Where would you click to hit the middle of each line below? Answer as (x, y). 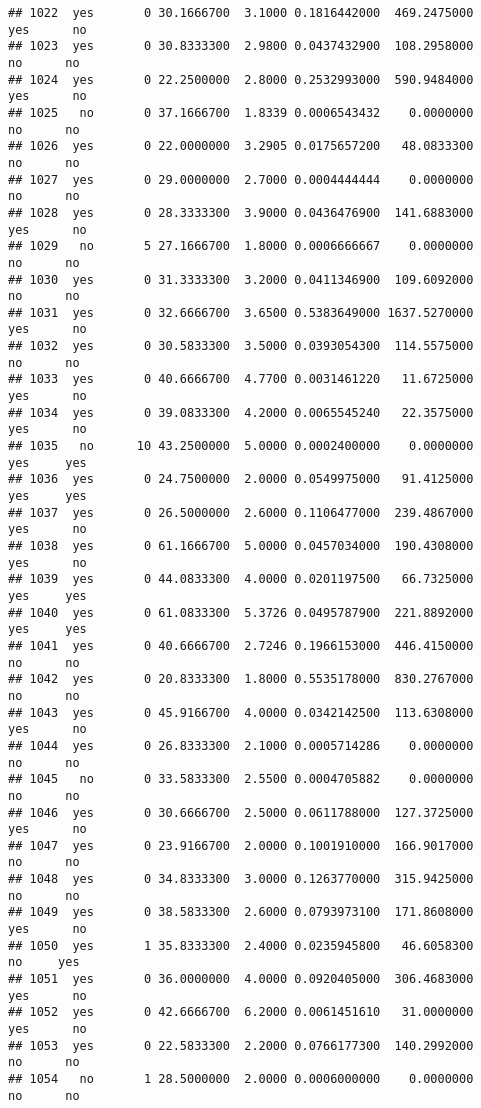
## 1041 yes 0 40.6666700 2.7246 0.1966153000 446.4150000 (241, 645)
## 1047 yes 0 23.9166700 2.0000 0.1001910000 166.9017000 (241, 845)
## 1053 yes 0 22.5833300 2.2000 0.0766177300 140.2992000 (241, 1045)
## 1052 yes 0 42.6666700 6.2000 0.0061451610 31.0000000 (241, 1012)
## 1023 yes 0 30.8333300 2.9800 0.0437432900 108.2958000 (241, 46)
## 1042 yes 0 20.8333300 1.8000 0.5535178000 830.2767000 (241, 679)
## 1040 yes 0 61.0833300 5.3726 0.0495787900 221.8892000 (241, 612)
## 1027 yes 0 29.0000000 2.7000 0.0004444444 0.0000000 (241, 179)
